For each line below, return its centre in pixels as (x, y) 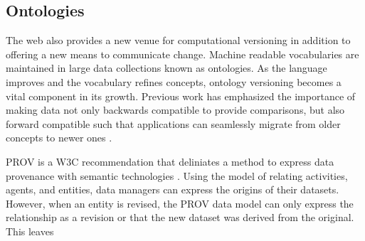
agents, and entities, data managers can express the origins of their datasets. (173, 189)
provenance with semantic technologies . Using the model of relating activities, (177, 175)
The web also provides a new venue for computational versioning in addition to (178, 40)
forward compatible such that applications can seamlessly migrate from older (173, 123)
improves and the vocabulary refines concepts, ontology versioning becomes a (174, 81)
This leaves (30, 231)
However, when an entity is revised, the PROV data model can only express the (180, 203)
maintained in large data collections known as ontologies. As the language (166, 68)
